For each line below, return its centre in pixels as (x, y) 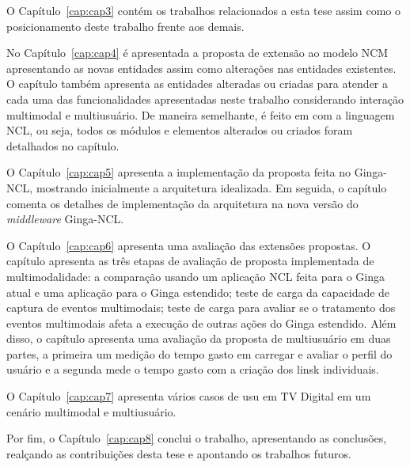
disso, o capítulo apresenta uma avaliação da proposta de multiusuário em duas (199, 338)
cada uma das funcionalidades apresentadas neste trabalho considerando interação (205, 99)
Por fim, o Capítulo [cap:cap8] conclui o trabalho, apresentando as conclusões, (197, 438)
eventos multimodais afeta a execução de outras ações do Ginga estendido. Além (201, 323)
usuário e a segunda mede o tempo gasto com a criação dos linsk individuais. (193, 369)
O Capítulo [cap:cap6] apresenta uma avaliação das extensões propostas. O (189, 245)
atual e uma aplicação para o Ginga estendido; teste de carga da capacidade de (198, 292)
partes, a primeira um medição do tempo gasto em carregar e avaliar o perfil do (199, 353)
